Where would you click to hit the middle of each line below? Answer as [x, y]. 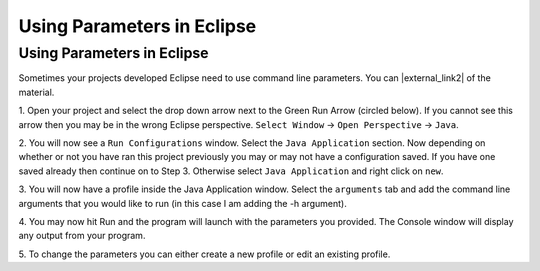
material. [36, 92]
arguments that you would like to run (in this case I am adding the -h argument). [182, 203]
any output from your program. [82, 236]
